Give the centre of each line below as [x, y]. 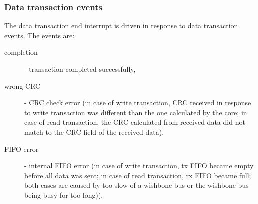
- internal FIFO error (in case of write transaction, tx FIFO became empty [139, 166]
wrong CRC [22, 85]
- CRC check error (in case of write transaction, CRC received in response [138, 103]
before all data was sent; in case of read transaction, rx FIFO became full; [138, 175]
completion [21, 52]
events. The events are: [39, 35]
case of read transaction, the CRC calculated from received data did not [135, 122]
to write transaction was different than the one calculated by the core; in [136, 112]
